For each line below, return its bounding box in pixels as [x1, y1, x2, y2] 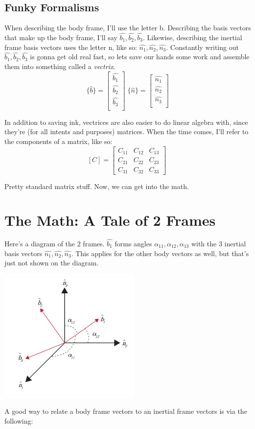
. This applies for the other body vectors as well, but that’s [71, 248, 249, 258]
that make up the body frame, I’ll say [4, 32, 117, 43]
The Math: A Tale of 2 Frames [4, 210, 216, 230]
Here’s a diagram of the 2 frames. [4, 238, 105, 248]
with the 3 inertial [191, 238, 246, 248]
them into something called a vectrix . [4, 61, 116, 71]
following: [4, 416, 33, 426]
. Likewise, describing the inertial [142, 32, 242, 43]
